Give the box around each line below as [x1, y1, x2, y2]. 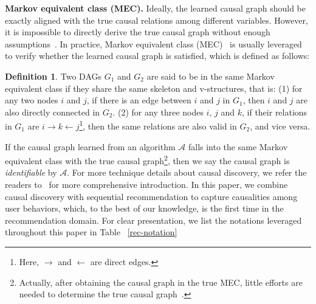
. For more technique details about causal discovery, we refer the [67, 166, 307, 179]
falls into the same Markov [188, 140, 288, 153]
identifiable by [5, 166, 57, 179]
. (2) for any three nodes [112, 105, 204, 118]
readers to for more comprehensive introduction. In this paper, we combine [5, 178, 288, 191]
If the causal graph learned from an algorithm [5, 140, 176, 153]
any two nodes [5, 94, 58, 106]
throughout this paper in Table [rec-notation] [5, 226, 177, 238]
